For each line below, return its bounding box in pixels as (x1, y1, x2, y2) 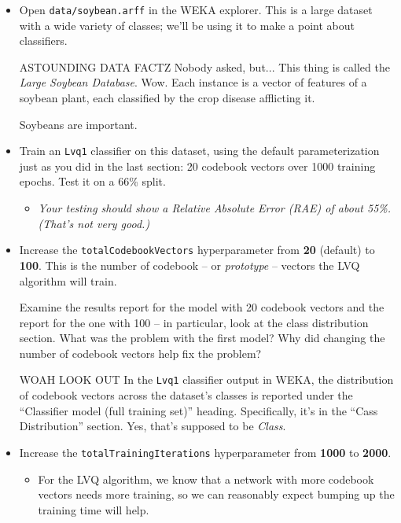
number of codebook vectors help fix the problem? (19, 344, 262, 361)
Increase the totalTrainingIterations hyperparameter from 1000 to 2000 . (19, 444, 392, 460)
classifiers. (19, 32, 68, 49)
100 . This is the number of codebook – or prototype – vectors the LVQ (19, 256, 360, 273)
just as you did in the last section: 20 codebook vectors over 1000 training (19, 157, 376, 174)
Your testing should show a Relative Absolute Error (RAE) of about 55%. (38, 200, 392, 216)
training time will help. (38, 501, 149, 517)
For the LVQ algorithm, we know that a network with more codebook (38, 470, 374, 487)
